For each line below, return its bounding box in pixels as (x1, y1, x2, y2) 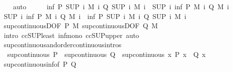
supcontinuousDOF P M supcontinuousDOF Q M (3, 20, 158, 31)
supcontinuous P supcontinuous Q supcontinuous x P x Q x (7, 49, 206, 59)
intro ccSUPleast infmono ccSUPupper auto (3, 30, 139, 40)
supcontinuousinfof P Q (3, 58, 76, 69)
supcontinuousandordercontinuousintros (3, 39, 122, 50)
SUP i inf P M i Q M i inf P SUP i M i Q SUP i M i (3, 11, 186, 21)
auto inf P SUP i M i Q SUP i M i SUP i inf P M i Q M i (13, 1, 229, 11)
